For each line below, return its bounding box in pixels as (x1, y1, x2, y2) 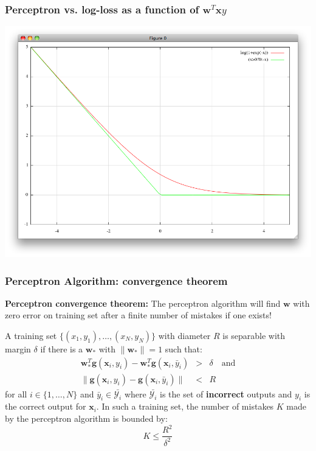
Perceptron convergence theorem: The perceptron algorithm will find (5, 296, 281, 309)
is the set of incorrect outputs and (160, 387, 292, 400)
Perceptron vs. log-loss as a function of (5, 1, 199, 16)
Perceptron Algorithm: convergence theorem (5, 273, 228, 288)
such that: (165, 343, 202, 355)
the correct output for (5, 400, 86, 413)
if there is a (40, 343, 83, 355)
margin (5, 343, 31, 355)
